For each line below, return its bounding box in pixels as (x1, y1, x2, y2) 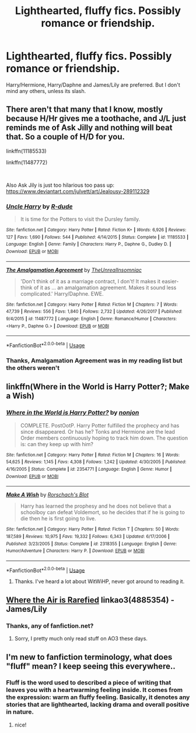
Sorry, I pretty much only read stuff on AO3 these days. (14, 635, 148, 642)
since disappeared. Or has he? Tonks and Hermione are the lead (20, 428, 175, 435)
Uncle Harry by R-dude (6, 202, 73, 210)
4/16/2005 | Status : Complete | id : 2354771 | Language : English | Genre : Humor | (6, 466, 172, 472)
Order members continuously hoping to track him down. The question (20, 434, 188, 441)
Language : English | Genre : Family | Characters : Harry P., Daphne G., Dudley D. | (6, 241, 171, 247)
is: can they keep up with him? (20, 440, 94, 447)
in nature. (6, 708, 34, 716)
